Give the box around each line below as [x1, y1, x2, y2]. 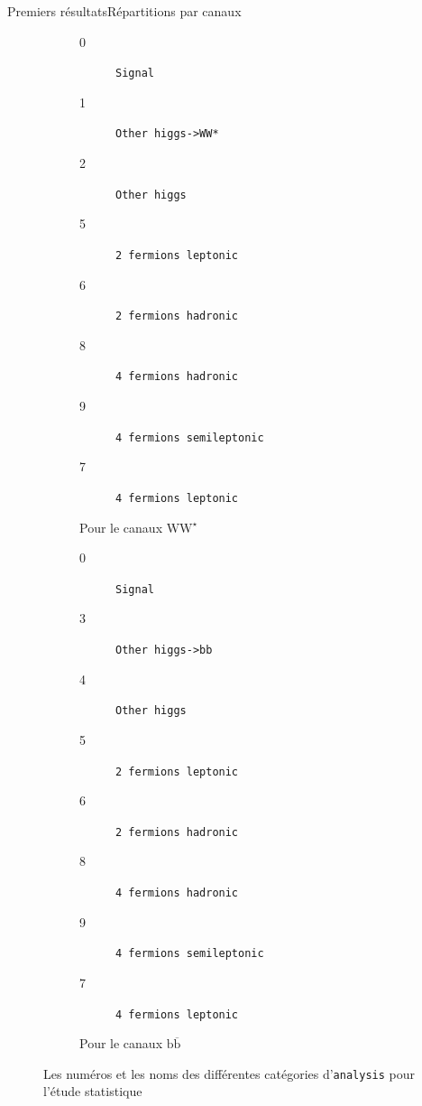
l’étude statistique [43, 1082, 142, 1101]
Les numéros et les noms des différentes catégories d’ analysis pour [43, 1064, 415, 1083]
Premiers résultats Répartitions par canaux [7, 2, 242, 20]
